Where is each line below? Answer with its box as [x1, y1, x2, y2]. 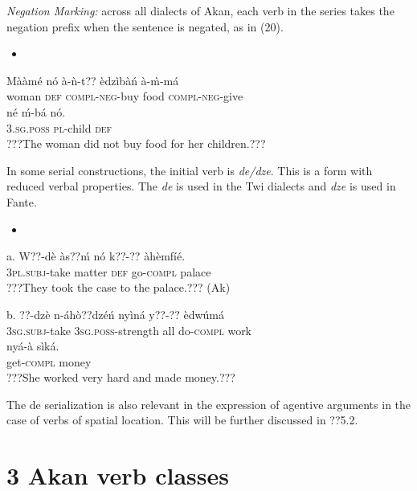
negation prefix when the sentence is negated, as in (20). [6, 18, 284, 35]
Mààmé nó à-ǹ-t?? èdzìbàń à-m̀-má [6, 72, 179, 88]
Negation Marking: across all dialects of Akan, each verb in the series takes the [6, 2, 395, 18]
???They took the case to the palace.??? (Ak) [6, 279, 231, 296]
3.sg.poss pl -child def [6, 119, 112, 136]
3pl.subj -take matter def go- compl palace [6, 263, 211, 280]
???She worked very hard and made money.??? [6, 369, 235, 386]
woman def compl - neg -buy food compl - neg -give [6, 88, 243, 104]
